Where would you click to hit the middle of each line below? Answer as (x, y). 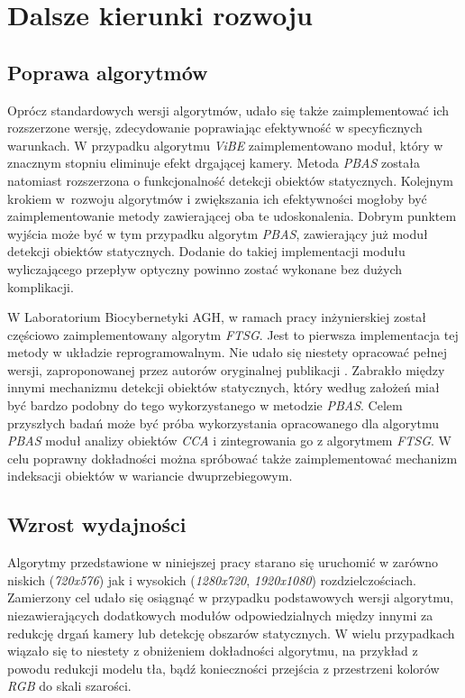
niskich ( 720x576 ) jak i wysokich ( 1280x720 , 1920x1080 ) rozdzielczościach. (212, 579)
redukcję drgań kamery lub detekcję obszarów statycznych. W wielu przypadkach (231, 633)
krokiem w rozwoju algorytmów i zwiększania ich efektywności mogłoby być (217, 198)
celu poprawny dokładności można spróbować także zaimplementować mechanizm (232, 458)
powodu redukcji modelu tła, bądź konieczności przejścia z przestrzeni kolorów (223, 668)
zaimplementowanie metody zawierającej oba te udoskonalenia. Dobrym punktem (232, 216)
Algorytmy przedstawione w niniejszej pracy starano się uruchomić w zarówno (223, 562)
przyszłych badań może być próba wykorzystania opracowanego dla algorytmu (223, 422)
